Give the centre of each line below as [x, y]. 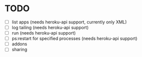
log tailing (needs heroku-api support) [50, 28]
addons [19, 44]
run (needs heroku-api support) [44, 33]
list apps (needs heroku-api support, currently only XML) [69, 22]
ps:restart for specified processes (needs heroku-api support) [74, 38]
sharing [19, 50]
